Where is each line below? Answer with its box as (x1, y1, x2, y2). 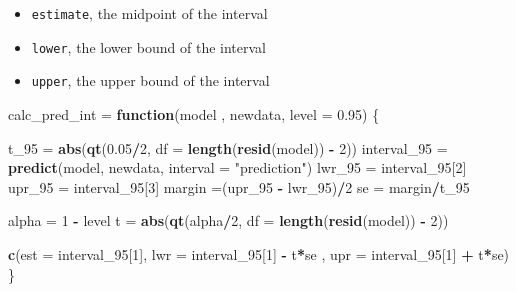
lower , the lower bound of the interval (31, 36, 267, 57)
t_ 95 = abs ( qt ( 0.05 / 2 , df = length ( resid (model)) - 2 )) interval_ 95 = (8, 137, 448, 158)
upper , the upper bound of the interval (31, 70, 270, 91)
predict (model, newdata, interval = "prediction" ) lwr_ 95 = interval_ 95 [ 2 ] (8, 157, 467, 178)
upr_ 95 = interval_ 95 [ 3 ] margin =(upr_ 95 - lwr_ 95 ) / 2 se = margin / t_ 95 (8, 176, 470, 197)
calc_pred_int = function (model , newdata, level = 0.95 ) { (8, 103, 380, 124)
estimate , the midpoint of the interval (31, 3, 268, 23)
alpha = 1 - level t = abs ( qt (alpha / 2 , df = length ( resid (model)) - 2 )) (8, 210, 449, 231)
